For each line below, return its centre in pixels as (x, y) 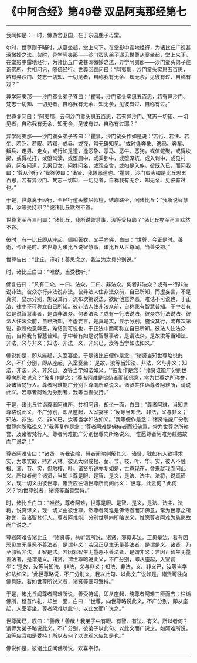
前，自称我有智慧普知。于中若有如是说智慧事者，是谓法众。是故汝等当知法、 (98, 336)
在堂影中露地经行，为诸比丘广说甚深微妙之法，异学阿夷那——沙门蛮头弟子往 (98, 62)
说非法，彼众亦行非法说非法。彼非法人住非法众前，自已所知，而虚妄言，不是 (98, 292)
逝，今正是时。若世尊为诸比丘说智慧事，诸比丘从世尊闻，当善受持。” (88, 246)
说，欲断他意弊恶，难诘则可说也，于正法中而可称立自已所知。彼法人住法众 (96, 328)
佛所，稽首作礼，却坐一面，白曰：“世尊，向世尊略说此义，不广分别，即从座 (97, 601)
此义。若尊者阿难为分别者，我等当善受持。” (57, 392)
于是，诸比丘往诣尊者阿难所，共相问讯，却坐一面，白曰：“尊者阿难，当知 (95, 404)
